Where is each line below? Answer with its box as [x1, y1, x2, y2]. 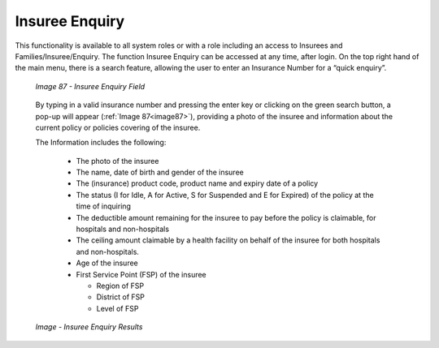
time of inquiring [76, 201, 132, 211]
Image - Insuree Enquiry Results [35, 322, 143, 332]
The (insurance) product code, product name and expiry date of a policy [76, 178, 319, 188]
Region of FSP [96, 281, 145, 290]
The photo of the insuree [76, 156, 159, 165]
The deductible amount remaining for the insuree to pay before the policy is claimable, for [76, 213, 376, 222]
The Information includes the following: [35, 138, 167, 148]
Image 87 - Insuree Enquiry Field [35, 81, 146, 91]
